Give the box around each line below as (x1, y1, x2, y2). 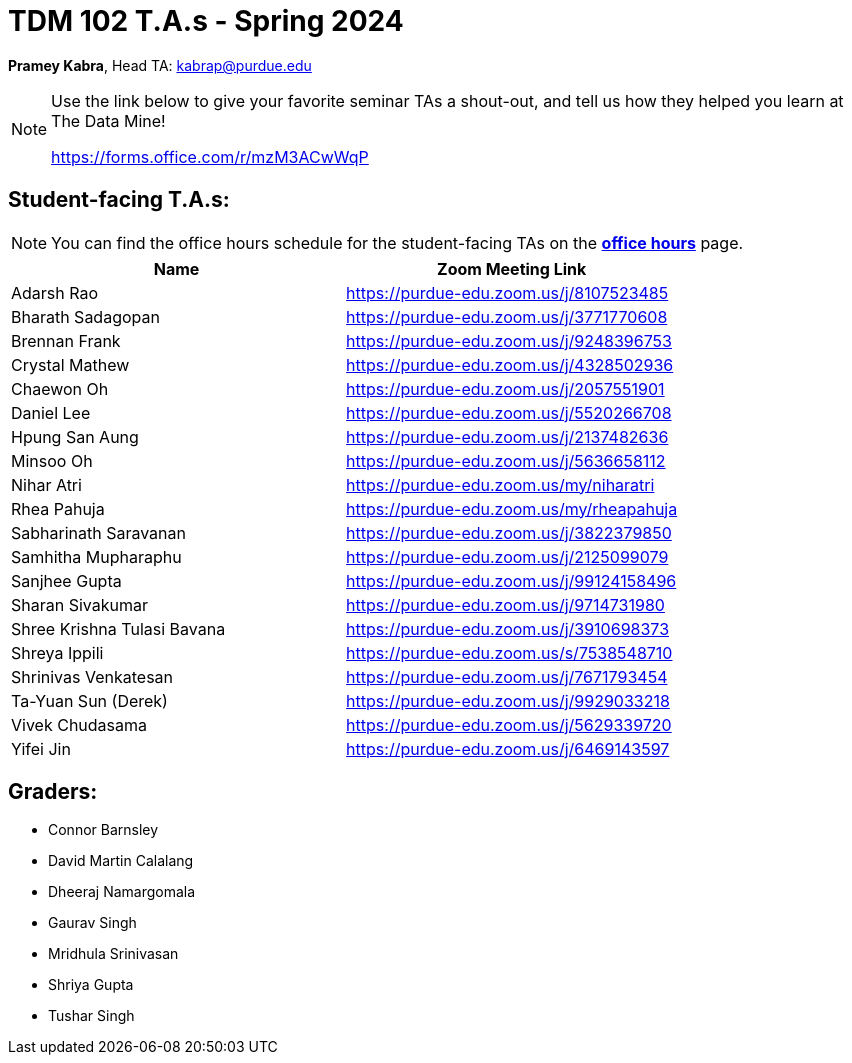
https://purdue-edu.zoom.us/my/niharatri (346, 474, 655, 495)
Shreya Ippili (11, 642, 104, 663)
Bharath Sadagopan (11, 306, 160, 327)
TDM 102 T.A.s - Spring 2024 (8, 4, 404, 38)
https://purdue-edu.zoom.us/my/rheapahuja (346, 498, 678, 519)
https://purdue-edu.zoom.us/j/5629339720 (346, 714, 672, 735)
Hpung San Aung (11, 426, 139, 447)
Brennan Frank (11, 330, 121, 351)
